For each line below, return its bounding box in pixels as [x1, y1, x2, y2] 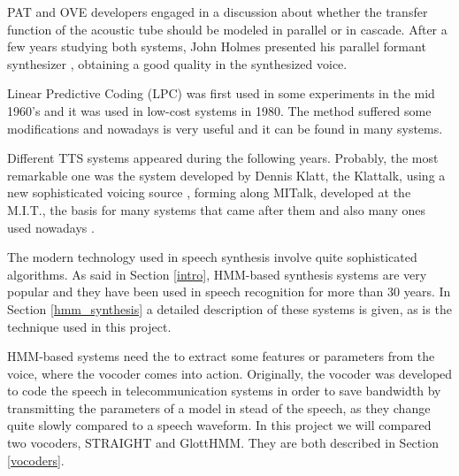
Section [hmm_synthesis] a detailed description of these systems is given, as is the [7, 299, 452, 318]
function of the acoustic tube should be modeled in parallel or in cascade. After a [7, 19, 448, 38]
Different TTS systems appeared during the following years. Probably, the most [7, 149, 439, 167]
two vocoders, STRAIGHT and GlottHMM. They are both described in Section [7, 434, 439, 452]
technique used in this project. [7, 317, 172, 335]
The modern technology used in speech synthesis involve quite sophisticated [7, 248, 417, 266]
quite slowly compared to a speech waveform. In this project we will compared [7, 416, 432, 434]
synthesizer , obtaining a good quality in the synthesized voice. [7, 54, 348, 73]
